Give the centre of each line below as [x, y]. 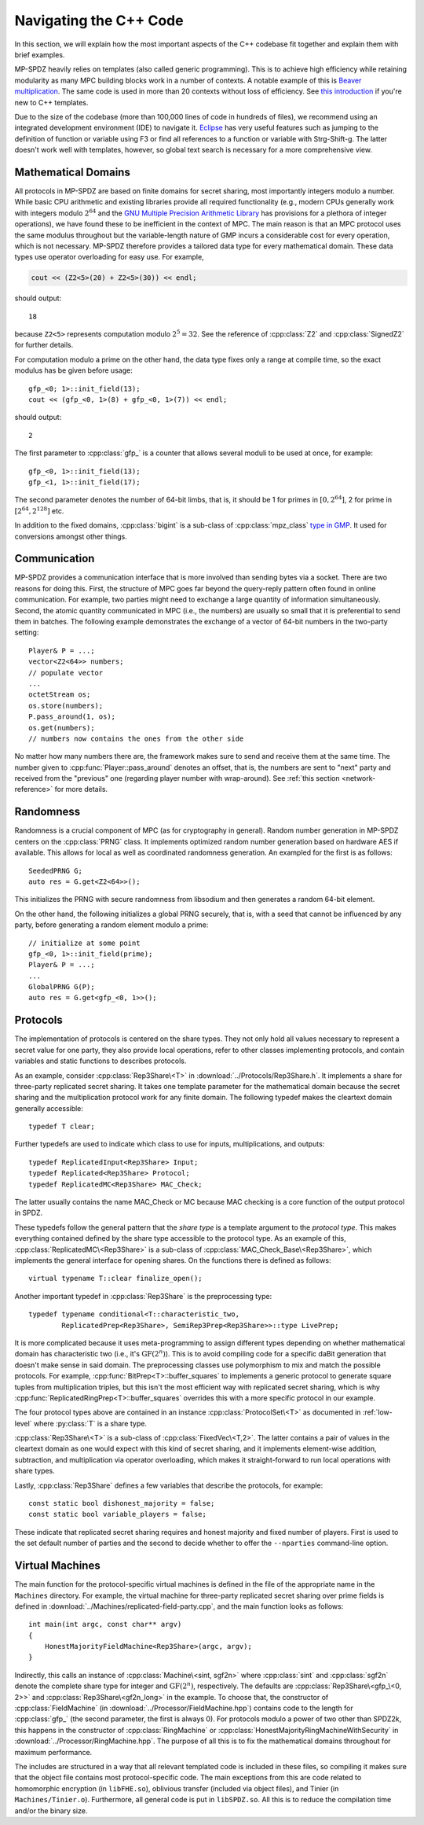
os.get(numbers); [62, 728]
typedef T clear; [62, 1127]
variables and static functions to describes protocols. [101, 1061]
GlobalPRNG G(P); [62, 987]
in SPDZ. [29, 1213]
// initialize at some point [84, 943]
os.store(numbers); [66, 705]
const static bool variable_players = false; [118, 1514]
